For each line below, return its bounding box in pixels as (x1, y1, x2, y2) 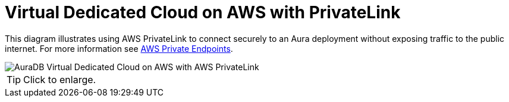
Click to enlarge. (23, 73, 96, 85)
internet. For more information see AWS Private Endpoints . (5, 43, 233, 54)
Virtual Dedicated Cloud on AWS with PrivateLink (5, 2, 401, 22)
